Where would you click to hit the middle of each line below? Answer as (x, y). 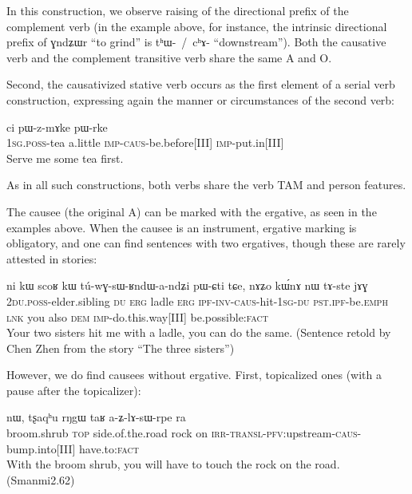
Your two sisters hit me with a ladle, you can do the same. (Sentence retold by (199, 332)
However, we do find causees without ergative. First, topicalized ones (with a (194, 375)
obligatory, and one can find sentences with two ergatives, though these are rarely (206, 243)
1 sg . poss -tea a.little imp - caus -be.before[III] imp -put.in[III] (145, 142)
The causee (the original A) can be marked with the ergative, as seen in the (192, 211)
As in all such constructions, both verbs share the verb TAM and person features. (206, 185)
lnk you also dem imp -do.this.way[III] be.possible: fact (137, 316)
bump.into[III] (41, 448)
